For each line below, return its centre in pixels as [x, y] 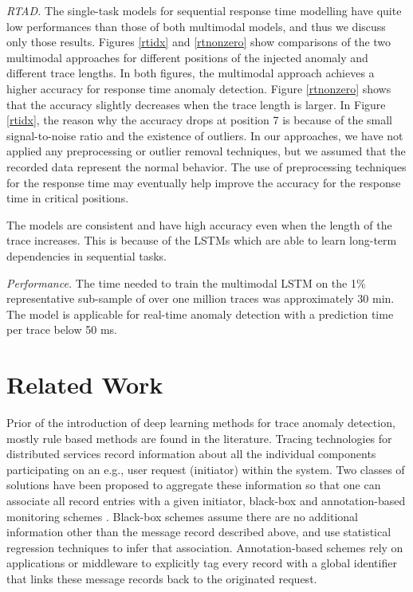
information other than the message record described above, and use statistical [199, 532]
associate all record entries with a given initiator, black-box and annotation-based [206, 500]
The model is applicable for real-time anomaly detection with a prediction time [200, 314]
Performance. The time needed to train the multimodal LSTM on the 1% [186, 282]
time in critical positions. [68, 198]
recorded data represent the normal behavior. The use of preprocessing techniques [206, 166]
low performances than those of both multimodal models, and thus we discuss [196, 26]
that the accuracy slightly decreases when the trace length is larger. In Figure [196, 104]
